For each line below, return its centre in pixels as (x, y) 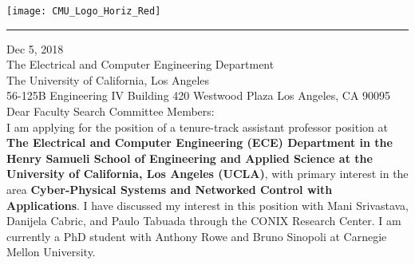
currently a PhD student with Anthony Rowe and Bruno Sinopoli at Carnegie (197, 236)
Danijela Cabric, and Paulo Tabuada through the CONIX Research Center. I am (204, 221)
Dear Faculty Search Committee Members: (111, 111)
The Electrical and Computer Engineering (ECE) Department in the (200, 142)
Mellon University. (51, 252)
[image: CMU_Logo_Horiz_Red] (84, 11)
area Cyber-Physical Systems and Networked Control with (170, 189)
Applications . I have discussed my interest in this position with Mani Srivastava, (207, 205)
